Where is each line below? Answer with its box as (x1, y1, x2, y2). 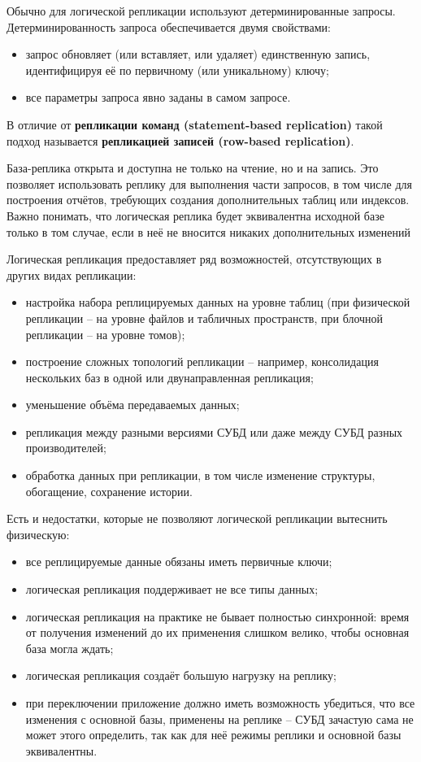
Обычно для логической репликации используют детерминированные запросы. (7, 2, 396, 19)
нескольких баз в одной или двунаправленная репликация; (25, 368, 314, 385)
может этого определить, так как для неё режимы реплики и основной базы (25, 726, 401, 743)
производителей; (25, 439, 106, 456)
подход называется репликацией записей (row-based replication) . (7, 132, 354, 149)
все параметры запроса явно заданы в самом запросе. (25, 89, 291, 106)
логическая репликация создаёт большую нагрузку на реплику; (25, 667, 336, 684)
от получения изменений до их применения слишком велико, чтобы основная (25, 624, 410, 641)
